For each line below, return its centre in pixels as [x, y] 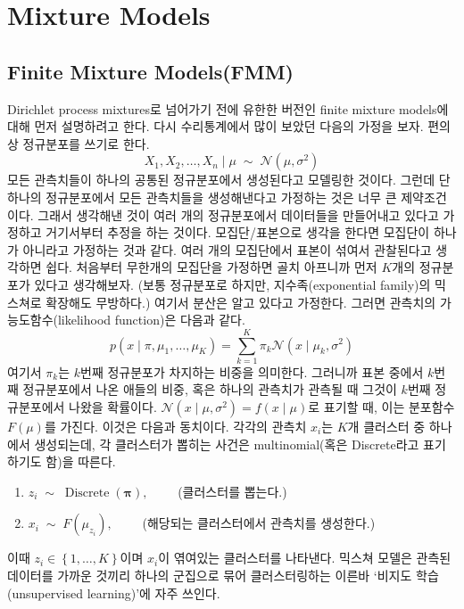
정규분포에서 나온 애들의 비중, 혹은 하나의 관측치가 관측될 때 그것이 [210, 389]
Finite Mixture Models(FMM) [151, 71]
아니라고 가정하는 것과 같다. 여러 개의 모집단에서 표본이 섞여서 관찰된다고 [227, 249]
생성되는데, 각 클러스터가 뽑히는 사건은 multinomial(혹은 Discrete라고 [227, 444]
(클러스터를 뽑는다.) [232, 491]
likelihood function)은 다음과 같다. [151, 320]
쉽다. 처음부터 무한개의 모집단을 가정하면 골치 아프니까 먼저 [211, 267]
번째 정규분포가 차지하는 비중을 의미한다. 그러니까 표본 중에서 [252, 371]
